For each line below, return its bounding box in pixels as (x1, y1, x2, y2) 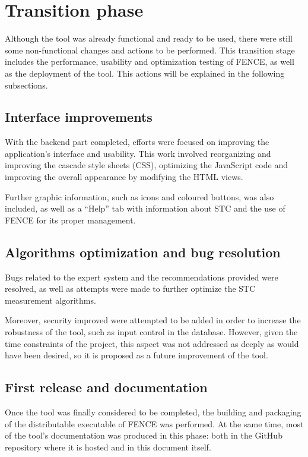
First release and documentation (5, 378, 208, 396)
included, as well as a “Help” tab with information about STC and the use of (5, 202, 285, 215)
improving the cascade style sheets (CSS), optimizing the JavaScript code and (5, 159, 288, 171)
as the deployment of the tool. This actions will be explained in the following (5, 67, 285, 79)
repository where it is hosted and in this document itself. (5, 440, 211, 453)
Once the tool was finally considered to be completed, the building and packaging (5, 406, 301, 418)
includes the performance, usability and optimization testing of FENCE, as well (5, 55, 294, 68)
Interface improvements (5, 108, 153, 126)
